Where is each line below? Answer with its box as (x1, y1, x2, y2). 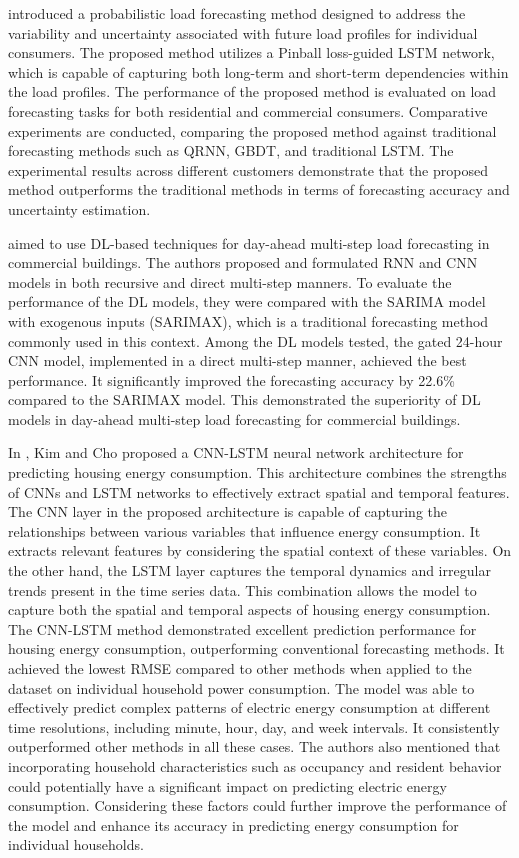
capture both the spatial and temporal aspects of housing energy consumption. (8, 599, 491, 620)
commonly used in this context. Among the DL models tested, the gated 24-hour (8, 330, 503, 351)
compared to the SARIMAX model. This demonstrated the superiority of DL (8, 389, 481, 410)
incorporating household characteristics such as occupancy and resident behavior (8, 755, 502, 776)
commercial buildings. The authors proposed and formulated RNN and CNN (8, 252, 478, 273)
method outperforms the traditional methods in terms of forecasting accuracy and (8, 179, 510, 200)
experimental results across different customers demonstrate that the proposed (8, 159, 488, 180)
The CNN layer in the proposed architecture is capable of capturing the (8, 501, 448, 522)
